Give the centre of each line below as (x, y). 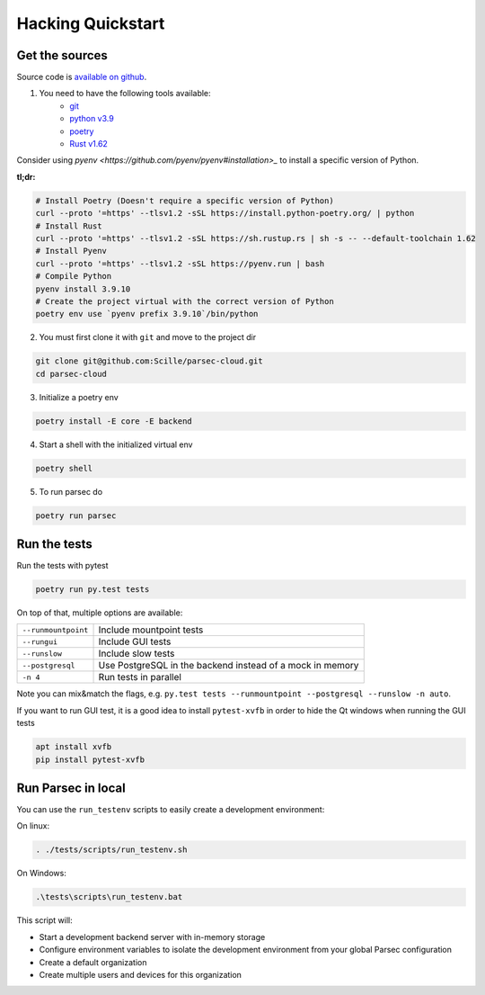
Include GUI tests (135, 641)
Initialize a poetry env (79, 397)
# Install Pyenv (71, 251)
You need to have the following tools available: (125, 94)
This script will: (44, 920)
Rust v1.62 (88, 144)
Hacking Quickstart (91, 23)
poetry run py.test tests (93, 590)
